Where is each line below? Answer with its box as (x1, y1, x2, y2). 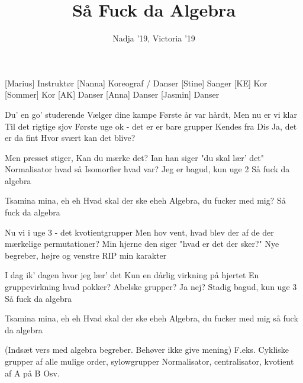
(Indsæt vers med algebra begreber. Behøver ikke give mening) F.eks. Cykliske (5, 343, 289, 356)
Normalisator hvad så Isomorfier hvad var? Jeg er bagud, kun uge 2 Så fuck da (5, 163, 290, 175)
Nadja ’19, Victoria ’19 (112, 32, 195, 44)
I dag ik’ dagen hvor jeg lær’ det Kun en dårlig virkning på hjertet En (5, 269, 259, 281)
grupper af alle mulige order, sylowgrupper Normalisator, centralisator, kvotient (5, 355, 294, 367)
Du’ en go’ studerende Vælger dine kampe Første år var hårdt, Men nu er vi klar (5, 108, 297, 120)
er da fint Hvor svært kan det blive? (5, 131, 136, 144)
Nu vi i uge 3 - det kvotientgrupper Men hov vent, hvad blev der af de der (5, 226, 274, 238)
